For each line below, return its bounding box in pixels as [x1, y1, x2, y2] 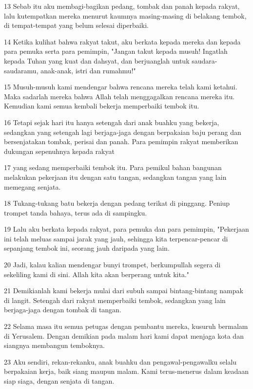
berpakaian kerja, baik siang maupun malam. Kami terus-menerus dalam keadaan [4, 366, 249, 376]
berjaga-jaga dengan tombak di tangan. [4, 304, 121, 315]
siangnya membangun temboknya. [4, 340, 105, 350]
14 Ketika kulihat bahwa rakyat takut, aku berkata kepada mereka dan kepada [4, 36, 241, 46]
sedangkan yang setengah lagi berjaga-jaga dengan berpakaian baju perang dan [4, 127, 241, 137]
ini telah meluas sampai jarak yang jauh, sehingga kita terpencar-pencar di [4, 233, 228, 243]
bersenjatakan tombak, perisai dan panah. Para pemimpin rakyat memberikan [4, 136, 238, 147]
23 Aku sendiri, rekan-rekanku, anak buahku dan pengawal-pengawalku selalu [4, 356, 237, 367]
